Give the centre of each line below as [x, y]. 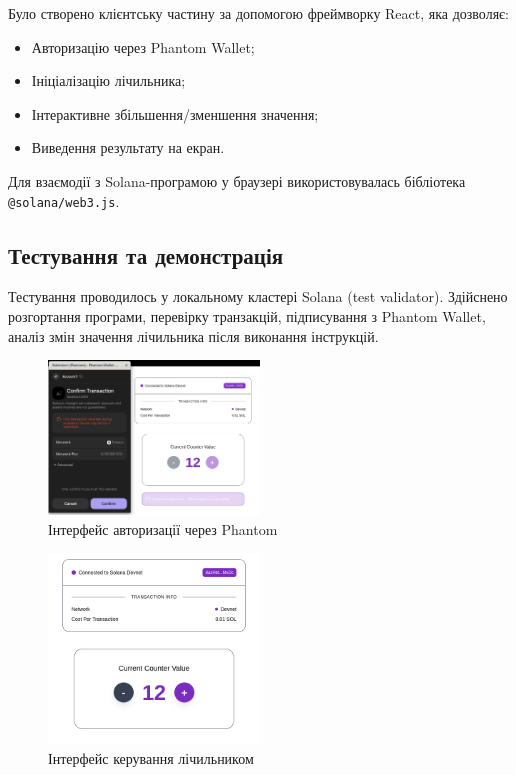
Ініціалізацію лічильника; [108, 80]
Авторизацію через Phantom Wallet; [143, 46]
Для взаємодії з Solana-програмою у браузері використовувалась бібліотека [237, 180]
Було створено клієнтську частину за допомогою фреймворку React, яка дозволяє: [258, 13]
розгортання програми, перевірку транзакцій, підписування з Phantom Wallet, [247, 316]
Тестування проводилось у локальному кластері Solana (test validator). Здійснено [258, 296]
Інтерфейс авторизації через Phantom [163, 528]
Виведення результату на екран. [128, 147]
